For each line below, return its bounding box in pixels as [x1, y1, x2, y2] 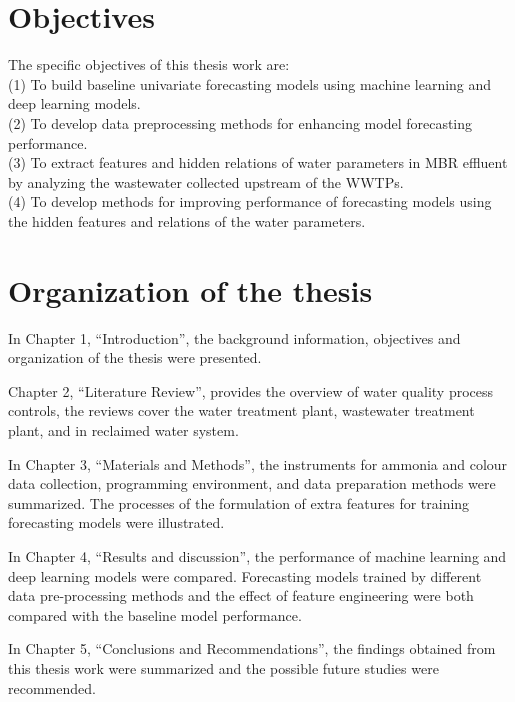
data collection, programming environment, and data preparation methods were [8, 473, 496, 494]
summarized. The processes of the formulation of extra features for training [8, 492, 470, 513]
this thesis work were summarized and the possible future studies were [8, 657, 439, 678]
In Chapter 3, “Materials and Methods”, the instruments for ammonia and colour [8, 453, 508, 474]
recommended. [8, 677, 96, 698]
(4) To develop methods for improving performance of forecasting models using [8, 191, 492, 212]
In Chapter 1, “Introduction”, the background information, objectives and [8, 327, 461, 348]
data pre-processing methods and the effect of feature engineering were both [8, 585, 474, 606]
